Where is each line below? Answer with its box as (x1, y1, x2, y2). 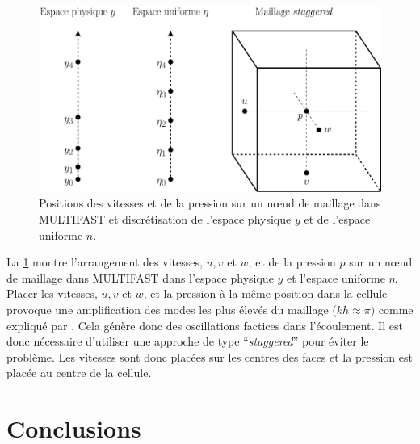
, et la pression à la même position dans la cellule (143, 285, 388, 302)
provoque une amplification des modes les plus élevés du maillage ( (6, 300, 337, 317)
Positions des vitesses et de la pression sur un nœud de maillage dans (39, 195, 381, 212)
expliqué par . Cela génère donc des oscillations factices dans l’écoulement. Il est (6, 316, 403, 333)
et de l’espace (304, 210, 371, 227)
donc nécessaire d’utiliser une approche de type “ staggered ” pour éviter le (6, 333, 369, 350)
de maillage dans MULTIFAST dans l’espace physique (6, 269, 274, 286)
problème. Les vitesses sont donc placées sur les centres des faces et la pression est (6, 348, 413, 365)
